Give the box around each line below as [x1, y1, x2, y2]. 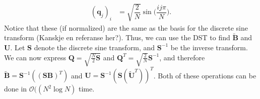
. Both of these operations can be [153, 70, 256, 80]
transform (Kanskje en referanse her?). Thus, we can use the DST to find [4, 32, 230, 43]
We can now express [4, 52, 67, 62]
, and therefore [159, 52, 205, 62]
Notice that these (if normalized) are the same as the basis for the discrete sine [4, 22, 248, 33]
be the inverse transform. [170, 42, 248, 52]
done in [4, 83, 27, 94]
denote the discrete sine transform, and [34, 42, 155, 52]
